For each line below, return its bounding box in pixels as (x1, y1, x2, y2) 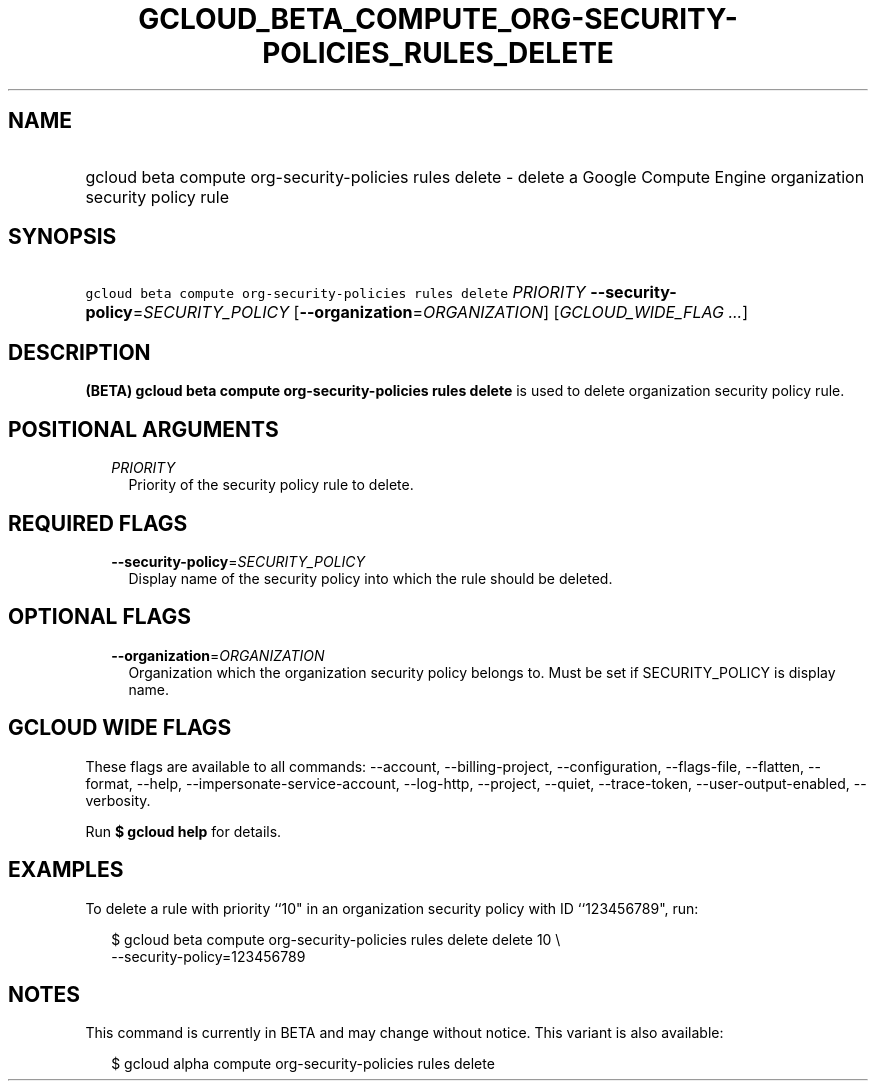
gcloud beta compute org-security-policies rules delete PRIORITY (85, 282, 586, 303)
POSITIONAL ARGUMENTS (8, 416, 279, 442)
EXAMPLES (8, 857, 124, 883)
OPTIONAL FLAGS (8, 604, 191, 630)
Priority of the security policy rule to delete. (128, 476, 414, 494)
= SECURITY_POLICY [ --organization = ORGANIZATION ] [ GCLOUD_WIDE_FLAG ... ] (132, 302, 749, 323)
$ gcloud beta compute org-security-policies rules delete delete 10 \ (111, 930, 561, 948)
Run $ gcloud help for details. (85, 822, 282, 840)
